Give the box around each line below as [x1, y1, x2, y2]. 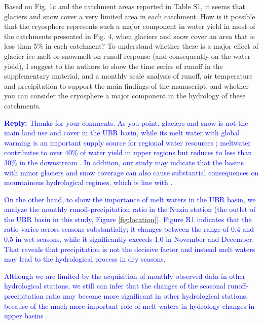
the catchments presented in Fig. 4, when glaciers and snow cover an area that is [4, 30, 255, 41]
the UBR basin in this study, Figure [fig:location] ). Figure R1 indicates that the [4, 213, 252, 224]
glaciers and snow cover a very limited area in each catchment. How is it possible [4, 11, 255, 21]
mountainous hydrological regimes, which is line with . [4, 177, 173, 188]
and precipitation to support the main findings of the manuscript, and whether [4, 80, 249, 91]
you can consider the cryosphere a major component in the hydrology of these [4, 90, 246, 101]
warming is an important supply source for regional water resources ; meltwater [4, 137, 251, 148]
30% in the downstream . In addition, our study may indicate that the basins [4, 157, 244, 167]
